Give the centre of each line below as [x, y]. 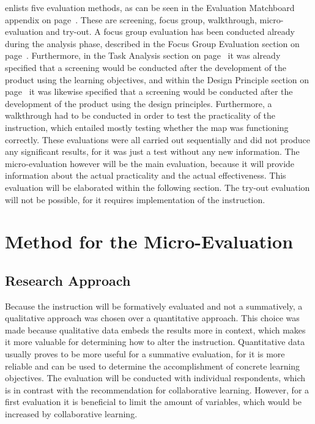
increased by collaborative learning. [71, 414]
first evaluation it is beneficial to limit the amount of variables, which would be [153, 402]
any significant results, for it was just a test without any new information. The [152, 151]
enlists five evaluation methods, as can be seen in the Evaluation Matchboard [150, 7]
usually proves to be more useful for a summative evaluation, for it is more [145, 354]
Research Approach [68, 280]
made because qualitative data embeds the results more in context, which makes [155, 329]
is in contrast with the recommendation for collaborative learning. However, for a [157, 389]
